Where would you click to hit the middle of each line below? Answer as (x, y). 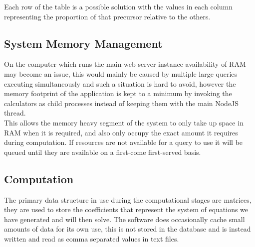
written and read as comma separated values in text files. (92, 238)
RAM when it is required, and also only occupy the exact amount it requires (121, 132)
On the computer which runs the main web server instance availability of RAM (125, 64)
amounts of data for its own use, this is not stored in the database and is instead (127, 229)
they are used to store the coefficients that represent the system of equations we (126, 209)
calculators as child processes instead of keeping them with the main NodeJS (122, 103)
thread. (15, 113)
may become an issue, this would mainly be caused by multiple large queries (121, 73)
